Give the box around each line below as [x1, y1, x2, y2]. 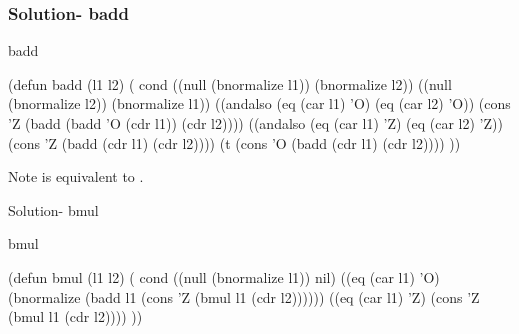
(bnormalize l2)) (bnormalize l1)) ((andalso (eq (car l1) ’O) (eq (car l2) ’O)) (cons [8, 93, 511, 114]
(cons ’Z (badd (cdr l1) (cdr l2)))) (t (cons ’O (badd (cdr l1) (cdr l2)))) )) [8, 132, 461, 153]
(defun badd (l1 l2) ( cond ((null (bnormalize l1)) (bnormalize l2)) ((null [8, 73, 452, 94]
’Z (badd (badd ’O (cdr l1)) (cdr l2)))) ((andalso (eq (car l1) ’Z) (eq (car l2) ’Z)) [8, 113, 503, 133]
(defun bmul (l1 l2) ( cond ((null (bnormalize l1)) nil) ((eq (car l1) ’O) [8, 266, 440, 287]
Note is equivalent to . [8, 166, 144, 187]
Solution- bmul [8, 199, 99, 220]
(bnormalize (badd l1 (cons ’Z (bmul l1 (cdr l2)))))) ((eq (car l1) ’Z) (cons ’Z [8, 286, 480, 307]
